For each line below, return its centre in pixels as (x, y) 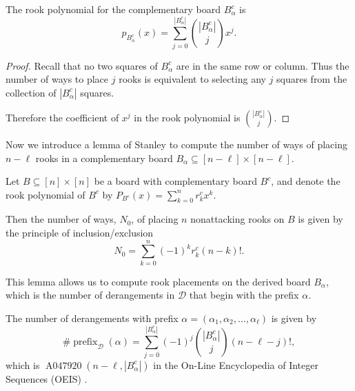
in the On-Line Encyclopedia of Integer (236, 364)
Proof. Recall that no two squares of (82, 65)
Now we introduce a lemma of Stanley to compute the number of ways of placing (176, 144)
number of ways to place (57, 79)
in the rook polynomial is (187, 117)
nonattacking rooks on (237, 219)
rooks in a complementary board (104, 158)
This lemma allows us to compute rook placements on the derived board (158, 281)
